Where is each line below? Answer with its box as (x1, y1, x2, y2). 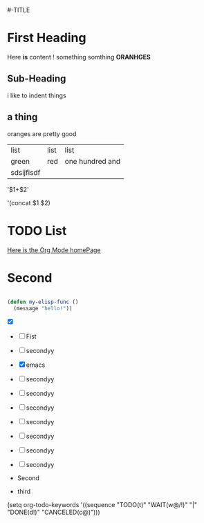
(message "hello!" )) (13, 305, 73, 312)
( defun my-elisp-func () (7, 298, 79, 306)
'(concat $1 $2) (7, 198, 50, 207)
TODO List (7, 222, 67, 238)
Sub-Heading (7, 73, 66, 85)
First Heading (7, 30, 86, 46)
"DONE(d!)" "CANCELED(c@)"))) (7, 508, 100, 517)
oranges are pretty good (7, 129, 77, 137)
